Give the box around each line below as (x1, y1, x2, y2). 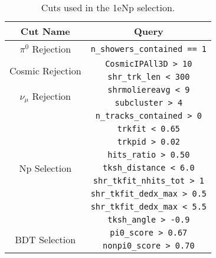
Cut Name (20, 24, 70, 38)
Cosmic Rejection (9, 63, 81, 77)
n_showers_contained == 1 (90, 44, 207, 54)
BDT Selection (15, 232, 76, 246)
